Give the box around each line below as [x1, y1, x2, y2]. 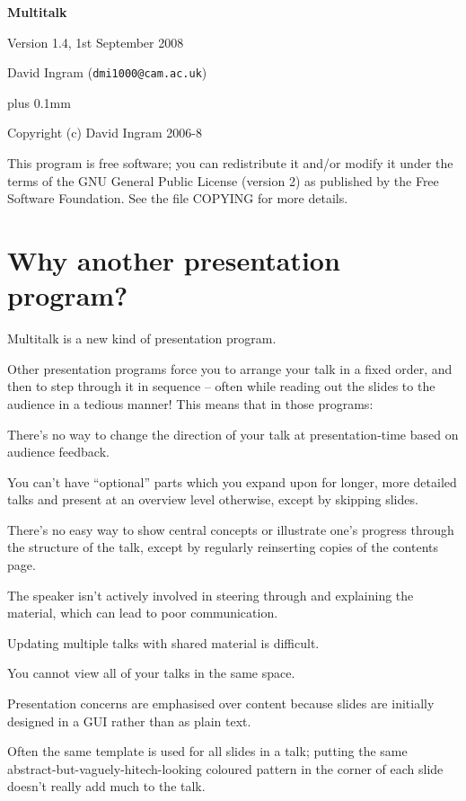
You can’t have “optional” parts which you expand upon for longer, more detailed [7, 472, 457, 491]
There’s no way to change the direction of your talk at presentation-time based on [7, 424, 459, 443]
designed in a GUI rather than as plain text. [7, 711, 251, 730]
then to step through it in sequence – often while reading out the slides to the [7, 377, 435, 396]
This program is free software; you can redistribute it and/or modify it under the [7, 154, 453, 173]
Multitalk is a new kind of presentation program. [7, 329, 277, 348]
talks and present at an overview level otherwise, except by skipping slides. [7, 490, 418, 509]
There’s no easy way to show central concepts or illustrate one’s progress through [7, 520, 454, 538]
